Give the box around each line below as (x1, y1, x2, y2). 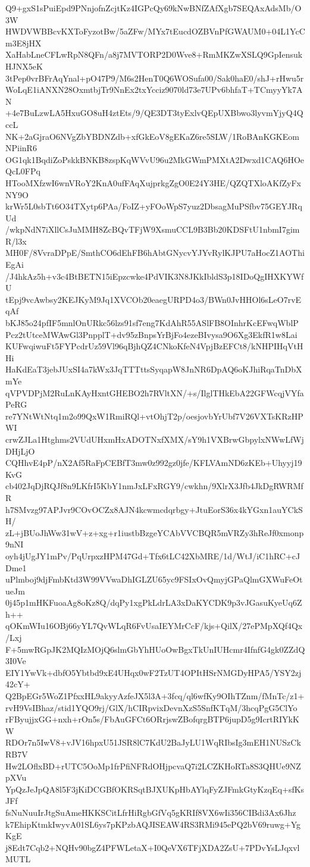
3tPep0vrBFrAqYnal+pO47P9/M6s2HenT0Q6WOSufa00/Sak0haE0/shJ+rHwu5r (5, 71, 304, 84)
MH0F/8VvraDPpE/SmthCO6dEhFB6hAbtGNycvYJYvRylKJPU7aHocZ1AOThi (5, 246, 305, 259)
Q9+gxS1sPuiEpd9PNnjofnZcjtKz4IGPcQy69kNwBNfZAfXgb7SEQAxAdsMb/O (5, 2, 302, 14)
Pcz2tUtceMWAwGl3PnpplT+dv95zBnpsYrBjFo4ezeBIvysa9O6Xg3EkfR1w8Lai (5, 328, 298, 340)
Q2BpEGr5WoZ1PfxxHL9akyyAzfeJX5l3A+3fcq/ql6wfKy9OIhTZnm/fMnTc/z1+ (5, 690, 305, 702)
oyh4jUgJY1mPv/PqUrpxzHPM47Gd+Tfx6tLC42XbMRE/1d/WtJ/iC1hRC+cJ (5, 549, 300, 562)
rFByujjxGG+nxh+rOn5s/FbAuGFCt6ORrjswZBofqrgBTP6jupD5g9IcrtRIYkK (5, 713, 299, 725)
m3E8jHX (5, 36, 42, 49)
